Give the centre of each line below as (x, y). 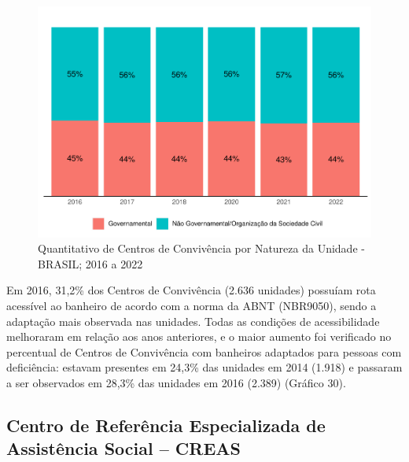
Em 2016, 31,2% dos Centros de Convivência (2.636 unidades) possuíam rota (191, 290)
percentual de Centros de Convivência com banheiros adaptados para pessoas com (204, 351)
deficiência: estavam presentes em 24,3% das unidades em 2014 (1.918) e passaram (204, 367)
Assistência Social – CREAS (123, 448)
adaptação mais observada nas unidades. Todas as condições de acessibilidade (193, 321)
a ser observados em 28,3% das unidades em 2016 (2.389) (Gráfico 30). (176, 382)
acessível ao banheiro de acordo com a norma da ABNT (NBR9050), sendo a (192, 305)
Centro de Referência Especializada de (166, 425)
